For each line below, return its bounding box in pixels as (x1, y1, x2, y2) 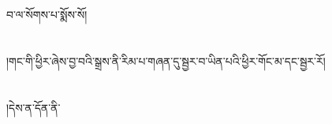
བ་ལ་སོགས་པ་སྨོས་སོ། (6, 6, 88, 22)
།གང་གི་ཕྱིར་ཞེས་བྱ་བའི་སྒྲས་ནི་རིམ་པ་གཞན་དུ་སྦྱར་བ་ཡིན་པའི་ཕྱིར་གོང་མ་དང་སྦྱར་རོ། (6, 52, 326, 69)
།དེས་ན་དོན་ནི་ (6, 99, 61, 115)
